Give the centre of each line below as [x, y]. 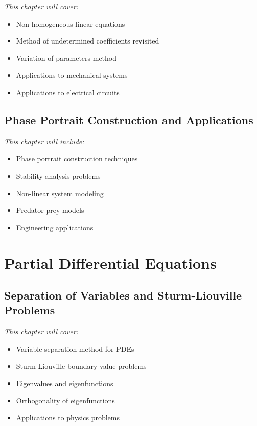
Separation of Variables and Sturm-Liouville [123, 295]
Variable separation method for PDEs [75, 348]
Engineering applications [55, 227]
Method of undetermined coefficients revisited [88, 41]
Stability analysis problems [58, 175]
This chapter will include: [44, 141]
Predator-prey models [50, 210]
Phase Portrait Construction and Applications [129, 120]
